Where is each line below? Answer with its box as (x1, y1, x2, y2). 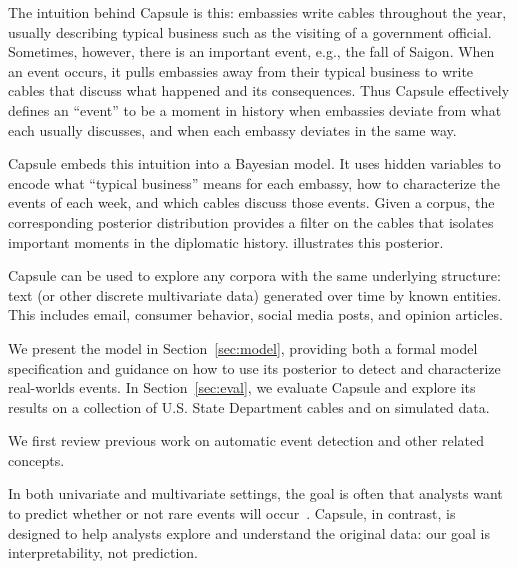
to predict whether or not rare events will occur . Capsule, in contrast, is (8, 503, 456, 524)
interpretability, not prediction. (8, 542, 198, 563)
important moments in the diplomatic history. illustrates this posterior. (8, 231, 444, 252)
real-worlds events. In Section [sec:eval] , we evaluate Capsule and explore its (8, 377, 476, 398)
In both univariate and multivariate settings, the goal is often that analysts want (8, 483, 503, 504)
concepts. (8, 449, 65, 470)
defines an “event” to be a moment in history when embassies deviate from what (8, 99, 502, 120)
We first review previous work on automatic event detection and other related (8, 430, 484, 451)
